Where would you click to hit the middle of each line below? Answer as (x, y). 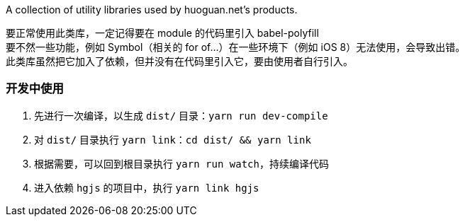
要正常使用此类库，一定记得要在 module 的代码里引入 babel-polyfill (162, 33)
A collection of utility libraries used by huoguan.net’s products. (152, 10)
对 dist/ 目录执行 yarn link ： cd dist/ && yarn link (173, 139)
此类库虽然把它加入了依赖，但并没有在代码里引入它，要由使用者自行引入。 (179, 61)
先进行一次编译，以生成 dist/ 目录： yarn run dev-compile (181, 115)
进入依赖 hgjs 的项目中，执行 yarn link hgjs (147, 187)
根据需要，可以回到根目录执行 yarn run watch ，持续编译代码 (181, 163)
